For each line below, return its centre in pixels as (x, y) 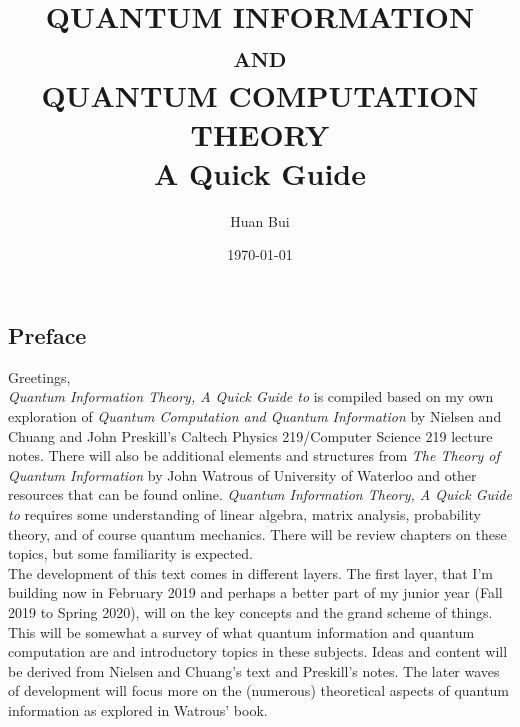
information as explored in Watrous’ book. (138, 709)
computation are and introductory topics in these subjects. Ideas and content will (258, 651)
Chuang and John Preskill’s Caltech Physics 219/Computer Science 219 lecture (250, 435)
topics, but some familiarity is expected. (130, 553)
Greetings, (39, 376)
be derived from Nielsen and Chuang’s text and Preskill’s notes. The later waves (254, 670)
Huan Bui (260, 220)
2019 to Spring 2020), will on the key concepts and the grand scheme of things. (250, 612)
